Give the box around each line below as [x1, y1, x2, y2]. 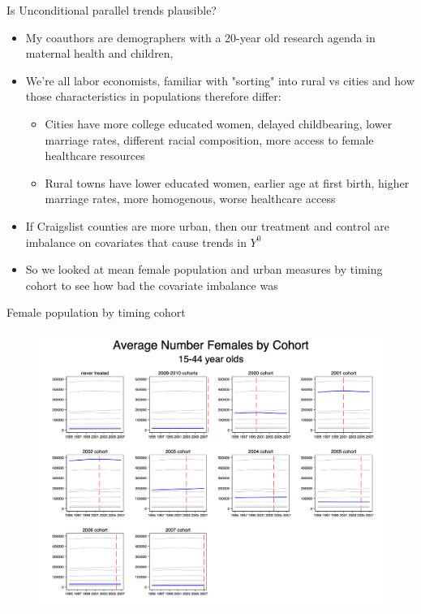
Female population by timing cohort [6, 304, 186, 321]
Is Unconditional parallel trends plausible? [6, 2, 217, 18]
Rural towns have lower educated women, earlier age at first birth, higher [45, 174, 410, 191]
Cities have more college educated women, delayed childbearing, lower [45, 115, 393, 132]
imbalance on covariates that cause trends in [25, 233, 247, 250]
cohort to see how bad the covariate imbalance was [25, 276, 278, 293]
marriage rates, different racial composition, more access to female [45, 131, 374, 148]
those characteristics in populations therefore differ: [25, 88, 281, 105]
